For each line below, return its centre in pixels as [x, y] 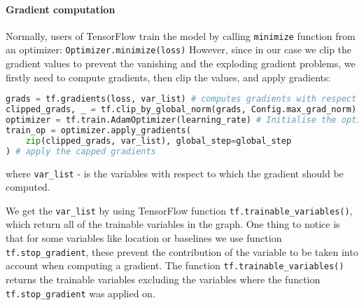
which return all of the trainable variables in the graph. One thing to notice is [173, 224]
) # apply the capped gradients [81, 151]
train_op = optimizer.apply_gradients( [98, 130]
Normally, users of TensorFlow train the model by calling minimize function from [181, 35]
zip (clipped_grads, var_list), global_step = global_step [159, 141]
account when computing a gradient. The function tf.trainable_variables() [175, 265]
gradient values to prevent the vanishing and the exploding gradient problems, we [181, 63]
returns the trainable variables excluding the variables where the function [163, 279]
